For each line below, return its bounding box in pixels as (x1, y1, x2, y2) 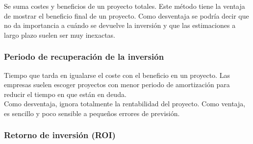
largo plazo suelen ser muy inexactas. (4, 29, 116, 40)
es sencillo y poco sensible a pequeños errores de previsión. (4, 108, 180, 118)
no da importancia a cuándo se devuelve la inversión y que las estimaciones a (4, 20, 236, 30)
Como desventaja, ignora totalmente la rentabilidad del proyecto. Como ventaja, (4, 98, 246, 109)
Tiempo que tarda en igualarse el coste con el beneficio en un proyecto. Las (4, 70, 230, 80)
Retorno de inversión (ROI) (4, 129, 116, 141)
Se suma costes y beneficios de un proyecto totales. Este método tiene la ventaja (4, 1, 245, 11)
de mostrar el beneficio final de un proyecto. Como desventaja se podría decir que (4, 10, 249, 21)
